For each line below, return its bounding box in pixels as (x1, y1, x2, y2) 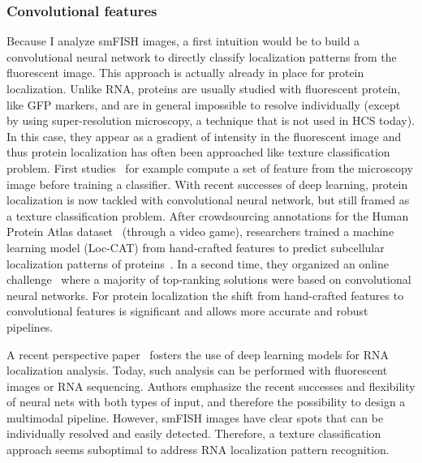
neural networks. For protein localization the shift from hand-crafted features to (6, 286, 404, 303)
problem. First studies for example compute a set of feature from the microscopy (6, 159, 413, 176)
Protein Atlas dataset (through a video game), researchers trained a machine (6, 223, 394, 240)
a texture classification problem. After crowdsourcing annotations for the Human (6, 207, 409, 224)
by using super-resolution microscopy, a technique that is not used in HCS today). (6, 112, 416, 129)
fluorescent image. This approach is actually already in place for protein (6, 64, 364, 81)
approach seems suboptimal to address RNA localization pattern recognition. (6, 441, 390, 458)
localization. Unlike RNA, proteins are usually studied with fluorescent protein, (6, 80, 401, 96)
